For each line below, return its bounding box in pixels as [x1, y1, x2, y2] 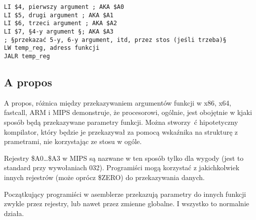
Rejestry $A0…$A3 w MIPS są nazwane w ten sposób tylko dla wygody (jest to [4, 152, 244, 163]
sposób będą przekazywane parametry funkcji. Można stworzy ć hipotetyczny [4, 116, 238, 127]
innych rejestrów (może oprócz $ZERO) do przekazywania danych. [4, 172, 205, 182]
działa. [4, 208, 24, 218]
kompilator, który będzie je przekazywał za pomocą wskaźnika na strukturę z [4, 126, 238, 137]
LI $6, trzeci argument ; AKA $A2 [4, 20, 117, 27]
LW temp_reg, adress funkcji [4, 44, 100, 52]
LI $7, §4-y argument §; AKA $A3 [4, 28, 113, 35]
